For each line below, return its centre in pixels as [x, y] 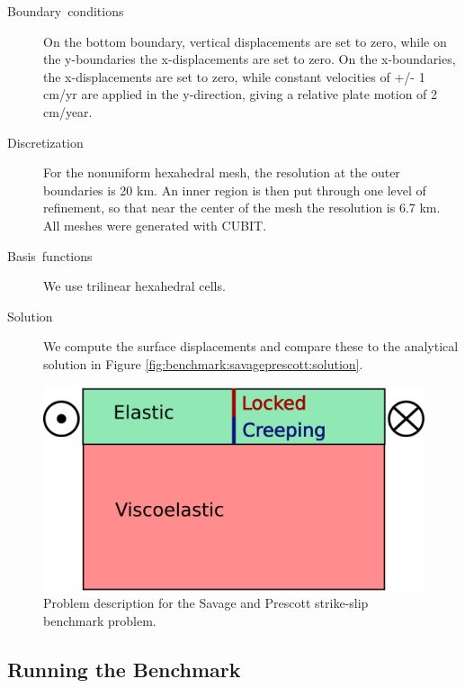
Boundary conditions [66, 11]
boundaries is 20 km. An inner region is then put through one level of [235, 190]
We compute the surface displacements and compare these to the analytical [251, 346]
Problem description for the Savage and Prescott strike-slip [206, 603]
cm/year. [68, 111]
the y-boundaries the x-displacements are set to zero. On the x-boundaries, [250, 59]
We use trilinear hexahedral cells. [134, 286]
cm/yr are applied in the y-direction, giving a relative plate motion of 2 [241, 94]
